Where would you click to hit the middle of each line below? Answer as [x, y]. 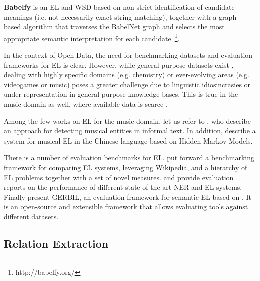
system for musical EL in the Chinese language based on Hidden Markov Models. [128, 140]
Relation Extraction [56, 243]
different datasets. [31, 216]
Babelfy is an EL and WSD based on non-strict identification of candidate [119, 7]
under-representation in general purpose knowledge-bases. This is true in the [121, 94]
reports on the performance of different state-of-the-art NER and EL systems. [123, 187]
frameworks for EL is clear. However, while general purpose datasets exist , [119, 64]
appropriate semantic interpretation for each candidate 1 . [92, 37]
